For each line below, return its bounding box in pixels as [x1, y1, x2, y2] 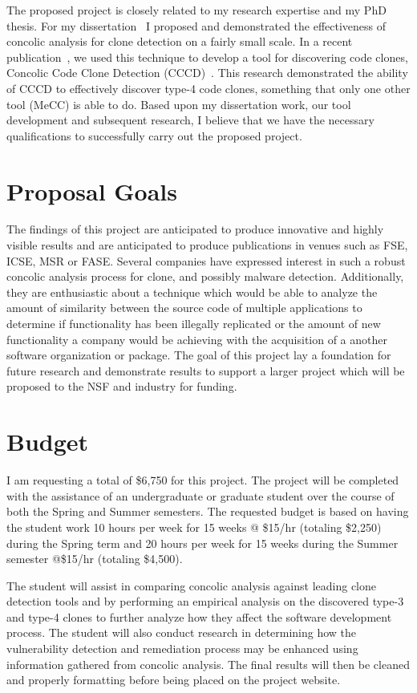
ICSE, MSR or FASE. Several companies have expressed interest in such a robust [6, 252, 406, 269]
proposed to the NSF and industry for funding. [6, 378, 237, 395]
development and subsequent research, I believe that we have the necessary [6, 111, 374, 128]
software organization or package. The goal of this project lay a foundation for [6, 346, 391, 363]
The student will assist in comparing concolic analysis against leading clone [6, 577, 377, 594]
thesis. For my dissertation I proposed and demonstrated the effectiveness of [6, 17, 387, 34]
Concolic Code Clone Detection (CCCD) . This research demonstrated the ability [6, 64, 408, 81]
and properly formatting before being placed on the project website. [6, 671, 341, 688]
